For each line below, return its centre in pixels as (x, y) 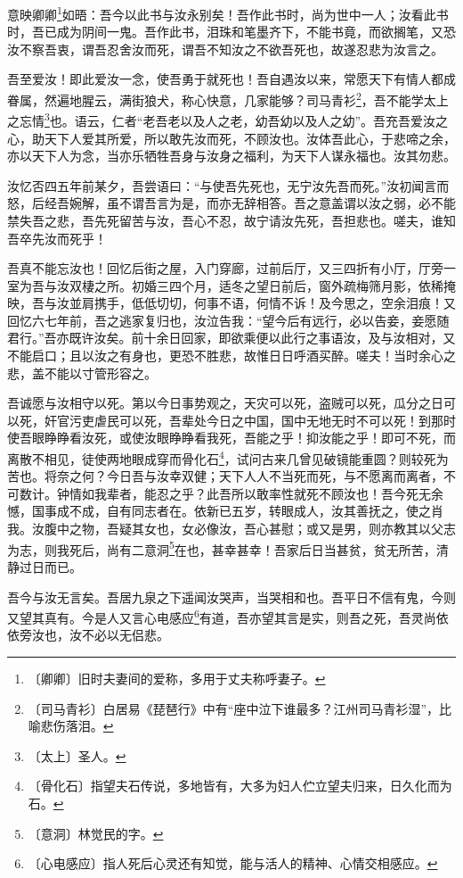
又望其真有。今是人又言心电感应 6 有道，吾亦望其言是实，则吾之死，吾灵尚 (222, 616)
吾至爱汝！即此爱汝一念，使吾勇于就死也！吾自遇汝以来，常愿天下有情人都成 (231, 79)
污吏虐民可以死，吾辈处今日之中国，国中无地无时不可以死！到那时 (262, 420)
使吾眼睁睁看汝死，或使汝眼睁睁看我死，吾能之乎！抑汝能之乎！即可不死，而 (231, 438)
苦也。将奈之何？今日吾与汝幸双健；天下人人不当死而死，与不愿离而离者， (225, 476)
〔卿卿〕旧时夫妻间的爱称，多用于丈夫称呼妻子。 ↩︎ (177, 678)
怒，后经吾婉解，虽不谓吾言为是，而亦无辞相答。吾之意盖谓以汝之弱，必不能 (231, 203)
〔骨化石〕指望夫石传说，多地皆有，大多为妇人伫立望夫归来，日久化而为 (240, 786)
